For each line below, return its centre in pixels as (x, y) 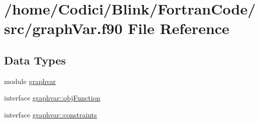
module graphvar (30, 81)
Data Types (35, 60)
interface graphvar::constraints (51, 114)
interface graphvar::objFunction (52, 98)
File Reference (178, 28)
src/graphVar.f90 (63, 28)
